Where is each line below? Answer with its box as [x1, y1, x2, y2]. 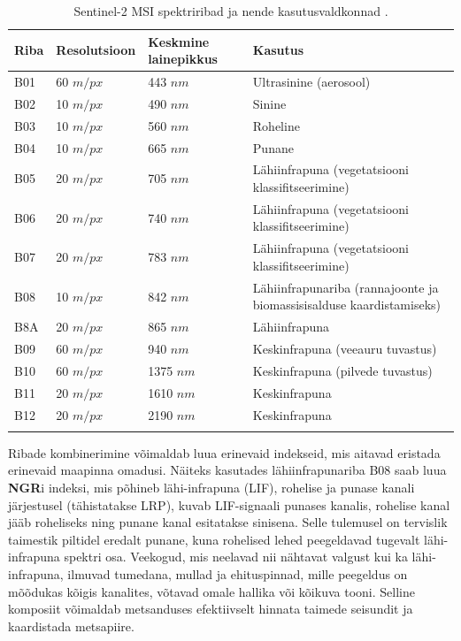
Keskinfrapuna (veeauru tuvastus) [252, 340, 437, 357]
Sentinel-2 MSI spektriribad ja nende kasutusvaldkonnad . [73, 2, 388, 19]
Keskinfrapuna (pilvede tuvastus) [252, 361, 433, 379]
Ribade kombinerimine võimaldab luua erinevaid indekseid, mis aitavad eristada [8, 443, 441, 462]
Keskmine [148, 32, 210, 50]
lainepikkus [148, 50, 218, 68]
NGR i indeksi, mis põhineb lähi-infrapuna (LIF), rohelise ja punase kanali [8, 478, 415, 497]
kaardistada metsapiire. [8, 616, 134, 635]
